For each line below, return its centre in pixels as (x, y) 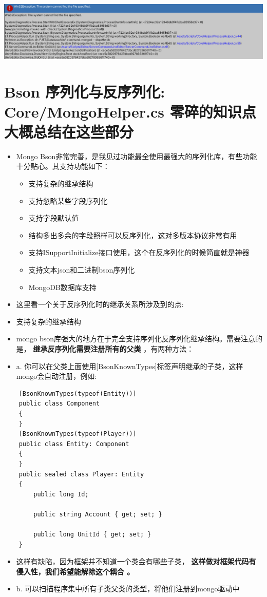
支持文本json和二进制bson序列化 (82, 270)
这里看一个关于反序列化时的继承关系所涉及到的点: (100, 304)
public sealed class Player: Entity (81, 474)
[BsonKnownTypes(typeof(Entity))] (78, 393)
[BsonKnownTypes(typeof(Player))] (78, 434)
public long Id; (61, 494)
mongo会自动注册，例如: (56, 376)
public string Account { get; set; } (98, 514)
